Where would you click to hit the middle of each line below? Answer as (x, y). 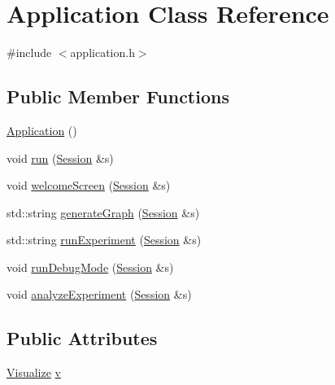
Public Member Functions (118, 96)
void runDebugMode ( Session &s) (90, 267)
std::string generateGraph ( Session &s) (103, 212)
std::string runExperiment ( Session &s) (104, 240)
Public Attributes (82, 338)
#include (29, 52)
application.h (102, 52)
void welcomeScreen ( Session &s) (89, 185)
